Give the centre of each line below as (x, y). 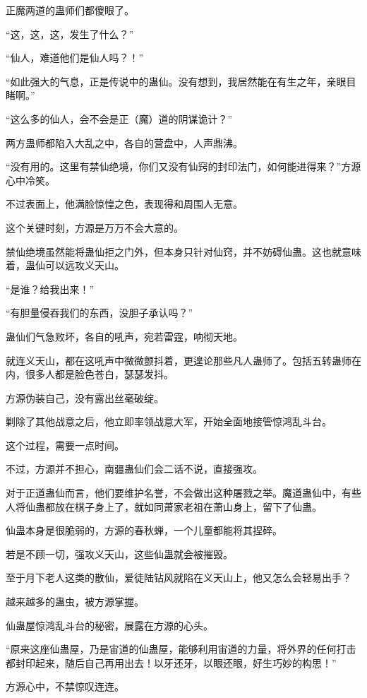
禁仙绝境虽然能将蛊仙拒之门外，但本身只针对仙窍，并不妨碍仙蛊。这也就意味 (183, 251)
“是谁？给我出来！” (50, 289)
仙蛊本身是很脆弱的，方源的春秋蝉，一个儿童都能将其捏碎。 (144, 530)
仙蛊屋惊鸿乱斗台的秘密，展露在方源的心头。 (109, 625)
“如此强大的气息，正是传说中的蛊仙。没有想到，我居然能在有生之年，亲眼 (176, 81)
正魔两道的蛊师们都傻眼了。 (70, 10)
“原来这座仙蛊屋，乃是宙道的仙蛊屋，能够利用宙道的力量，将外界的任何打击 (181, 649)
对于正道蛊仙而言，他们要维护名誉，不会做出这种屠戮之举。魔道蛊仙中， (174, 493)
